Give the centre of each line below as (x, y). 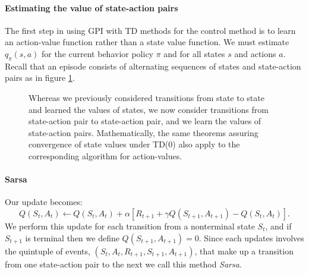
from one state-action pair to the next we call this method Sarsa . (123, 264)
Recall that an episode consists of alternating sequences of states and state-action (153, 66)
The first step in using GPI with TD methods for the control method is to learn (150, 30)
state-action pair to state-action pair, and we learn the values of (145, 121)
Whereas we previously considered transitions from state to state (146, 97)
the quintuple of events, (48, 251)
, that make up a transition (244, 251)
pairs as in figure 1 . (40, 78)
